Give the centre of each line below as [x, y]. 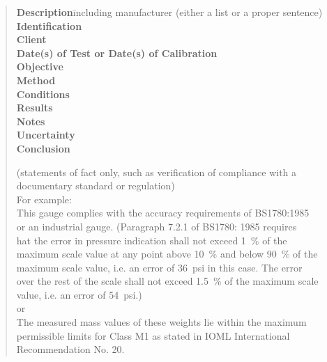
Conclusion [43, 148]
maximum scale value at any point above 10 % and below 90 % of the [167, 254]
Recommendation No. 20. [70, 349]
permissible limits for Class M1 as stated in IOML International [153, 335]
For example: [44, 199]
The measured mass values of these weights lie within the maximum [161, 322]
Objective [40, 66]
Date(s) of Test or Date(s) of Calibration [117, 53]
